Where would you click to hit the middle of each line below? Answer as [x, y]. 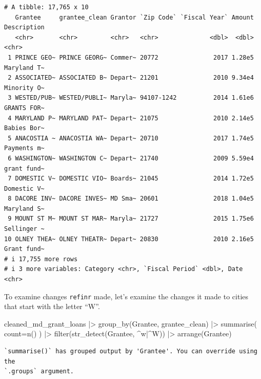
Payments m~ [24, 148]
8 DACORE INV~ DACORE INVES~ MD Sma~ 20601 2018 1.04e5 [131, 199]
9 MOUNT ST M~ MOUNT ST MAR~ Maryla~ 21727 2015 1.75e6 [131, 219]
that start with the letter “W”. [52, 306]
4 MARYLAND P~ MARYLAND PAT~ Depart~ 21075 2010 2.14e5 [131, 118]
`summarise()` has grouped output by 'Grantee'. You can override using [131, 351]
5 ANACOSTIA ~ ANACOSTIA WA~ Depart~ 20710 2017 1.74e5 [131, 138]
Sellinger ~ [24, 229]
